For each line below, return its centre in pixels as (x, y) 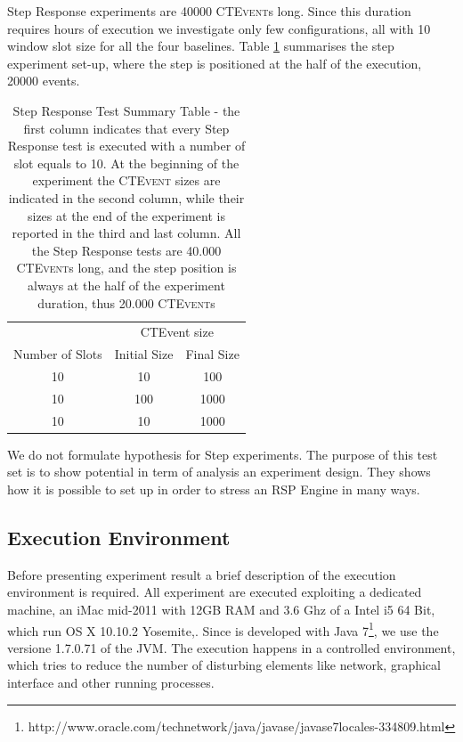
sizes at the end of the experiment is (126, 215)
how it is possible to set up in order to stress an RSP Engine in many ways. (214, 489)
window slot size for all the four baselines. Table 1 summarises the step (201, 46)
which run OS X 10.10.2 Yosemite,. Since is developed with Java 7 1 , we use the (223, 629)
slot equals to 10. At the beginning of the (126, 163)
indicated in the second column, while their (126, 197)
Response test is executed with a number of (126, 146)
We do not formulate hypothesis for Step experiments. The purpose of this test (223, 454)
